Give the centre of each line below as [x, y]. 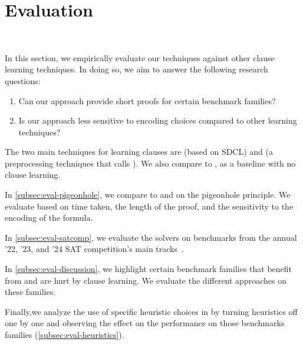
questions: [23, 80]
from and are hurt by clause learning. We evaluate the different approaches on [146, 280]
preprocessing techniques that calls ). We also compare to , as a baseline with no [150, 163]
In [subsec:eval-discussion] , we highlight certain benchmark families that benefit [149, 269]
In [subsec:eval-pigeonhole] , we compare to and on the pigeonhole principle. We [148, 195]
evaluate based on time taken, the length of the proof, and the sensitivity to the [149, 206]
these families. [30, 292]
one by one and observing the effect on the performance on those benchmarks [145, 323]
